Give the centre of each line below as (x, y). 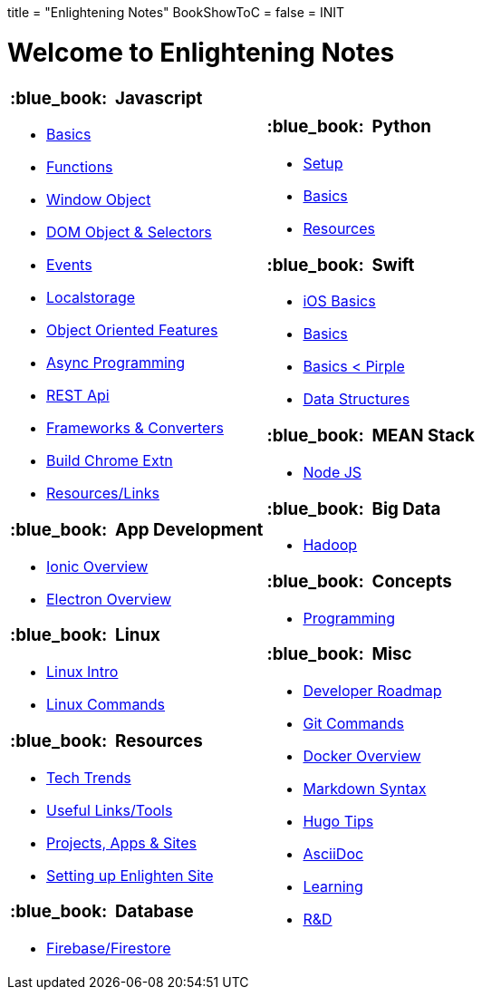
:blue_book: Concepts (359, 582)
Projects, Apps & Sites (121, 842)
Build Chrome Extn (110, 461)
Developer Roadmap (372, 691)
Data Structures (357, 399)
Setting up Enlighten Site (130, 875)
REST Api (78, 396)
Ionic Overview (97, 566)
